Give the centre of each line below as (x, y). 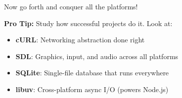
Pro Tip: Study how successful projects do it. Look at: (88, 23)
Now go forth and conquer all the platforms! (71, 6)
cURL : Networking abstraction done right (80, 40)
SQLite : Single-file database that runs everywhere (92, 73)
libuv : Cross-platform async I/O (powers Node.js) (92, 89)
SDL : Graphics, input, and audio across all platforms (97, 56)
